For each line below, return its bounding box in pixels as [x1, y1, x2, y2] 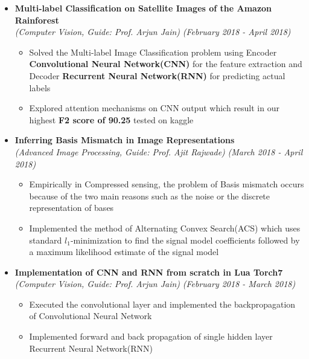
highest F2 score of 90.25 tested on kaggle [29, 113, 194, 126]
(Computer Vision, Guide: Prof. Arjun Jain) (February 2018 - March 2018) [14, 277, 296, 290]
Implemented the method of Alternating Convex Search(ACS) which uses [29, 221, 301, 234]
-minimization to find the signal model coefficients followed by [70, 233, 300, 246]
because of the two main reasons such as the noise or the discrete [29, 189, 270, 202]
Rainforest [14, 13, 59, 26]
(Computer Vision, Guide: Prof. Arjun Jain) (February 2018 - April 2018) [14, 25, 291, 38]
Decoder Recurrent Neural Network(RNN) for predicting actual [29, 69, 285, 82]
